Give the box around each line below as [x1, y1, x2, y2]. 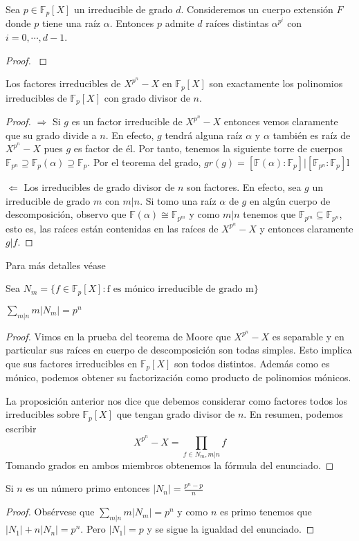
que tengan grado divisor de [116, 407, 235, 421]
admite [165, 16, 194, 30]
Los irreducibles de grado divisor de [24, 179, 175, 194]
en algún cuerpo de [249, 193, 331, 208]
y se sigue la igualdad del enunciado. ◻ [147, 522, 315, 536]
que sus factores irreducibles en [6, 356, 138, 370]
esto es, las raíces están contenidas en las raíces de [6, 221, 219, 235]
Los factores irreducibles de [6, 76, 121, 91]
